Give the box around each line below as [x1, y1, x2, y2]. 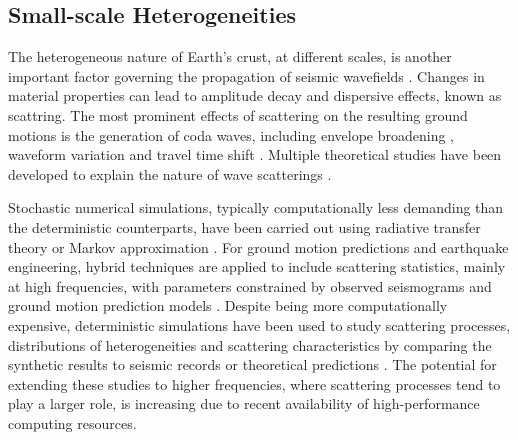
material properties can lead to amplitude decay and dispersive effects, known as [8, 85, 502, 106]
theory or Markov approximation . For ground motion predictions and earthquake [8, 236, 509, 257]
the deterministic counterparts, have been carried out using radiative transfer [8, 216, 481, 237]
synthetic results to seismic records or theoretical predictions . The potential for [8, 354, 497, 375]
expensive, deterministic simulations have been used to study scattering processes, [8, 314, 511, 335]
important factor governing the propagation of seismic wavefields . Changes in [8, 65, 485, 86]
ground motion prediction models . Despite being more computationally [8, 295, 448, 316]
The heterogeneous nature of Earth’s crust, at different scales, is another [8, 46, 452, 67]
